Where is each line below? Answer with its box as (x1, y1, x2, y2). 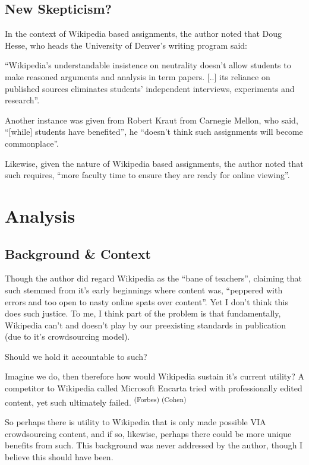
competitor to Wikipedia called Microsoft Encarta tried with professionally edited (5, 382, 302, 394)
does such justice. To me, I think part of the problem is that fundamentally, (5, 307, 281, 320)
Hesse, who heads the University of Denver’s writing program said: (5, 39, 248, 51)
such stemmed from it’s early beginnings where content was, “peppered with (5, 283, 283, 296)
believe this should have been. (5, 450, 113, 463)
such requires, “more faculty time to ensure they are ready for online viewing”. (5, 169, 290, 181)
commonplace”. (5, 137, 59, 149)
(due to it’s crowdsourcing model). (5, 330, 130, 343)
